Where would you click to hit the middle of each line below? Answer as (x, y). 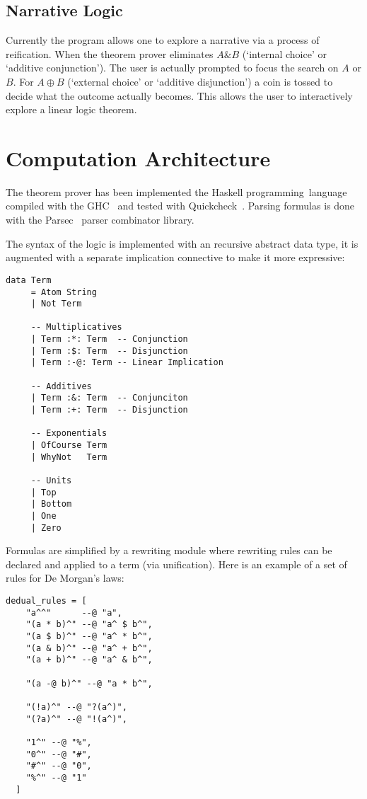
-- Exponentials (69, 433)
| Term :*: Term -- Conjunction (109, 339)
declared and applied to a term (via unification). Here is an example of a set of (176, 564)
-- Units (51, 481)
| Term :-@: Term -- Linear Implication (127, 363)
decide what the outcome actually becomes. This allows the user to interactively (179, 95)
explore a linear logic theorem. (71, 109)
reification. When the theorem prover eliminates (110, 53)
